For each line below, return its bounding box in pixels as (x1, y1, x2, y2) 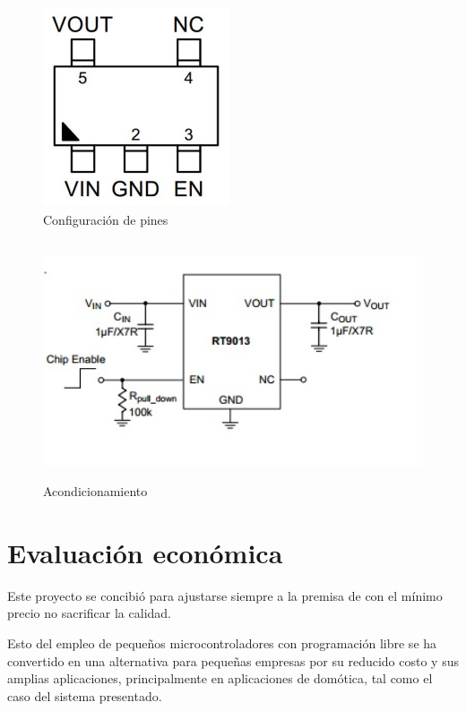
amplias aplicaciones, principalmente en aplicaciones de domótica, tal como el (7, 669, 433, 688)
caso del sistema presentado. (7, 686, 162, 705)
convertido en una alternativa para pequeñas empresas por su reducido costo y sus (7, 651, 459, 670)
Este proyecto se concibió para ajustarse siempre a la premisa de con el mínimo (7, 586, 443, 604)
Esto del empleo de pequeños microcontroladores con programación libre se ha (7, 634, 437, 653)
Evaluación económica (7, 534, 283, 570)
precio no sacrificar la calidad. (7, 604, 171, 622)
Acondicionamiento (43, 482, 148, 501)
